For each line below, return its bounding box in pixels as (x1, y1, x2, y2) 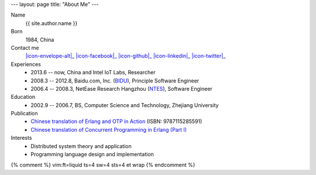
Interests (11, 135, 32, 142)
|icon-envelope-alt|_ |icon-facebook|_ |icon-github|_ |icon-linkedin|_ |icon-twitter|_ (25, 53, 226, 60)
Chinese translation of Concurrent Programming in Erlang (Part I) (30, 126, 187, 133)
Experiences (11, 60, 41, 67)
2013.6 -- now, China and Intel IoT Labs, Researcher (30, 69, 156, 76)
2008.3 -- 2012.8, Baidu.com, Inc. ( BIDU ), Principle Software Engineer (30, 77, 200, 84)
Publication (11, 110, 38, 117)
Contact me (11, 44, 39, 51)
